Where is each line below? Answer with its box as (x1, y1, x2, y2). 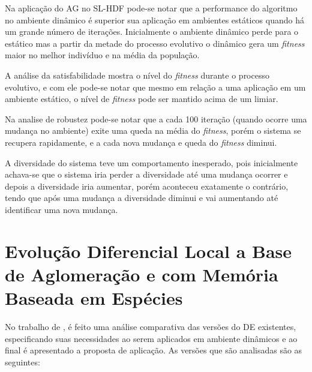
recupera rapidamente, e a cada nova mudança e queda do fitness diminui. (5, 136, 277, 148)
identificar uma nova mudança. (5, 203, 118, 215)
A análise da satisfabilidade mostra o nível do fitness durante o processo (5, 68, 269, 81)
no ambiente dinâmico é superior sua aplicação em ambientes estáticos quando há (5, 13, 304, 26)
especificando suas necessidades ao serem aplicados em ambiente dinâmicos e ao (5, 332, 298, 344)
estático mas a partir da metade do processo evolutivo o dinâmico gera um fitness (5, 37, 305, 49)
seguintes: (5, 355, 40, 368)
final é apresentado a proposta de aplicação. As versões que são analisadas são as (5, 344, 302, 356)
